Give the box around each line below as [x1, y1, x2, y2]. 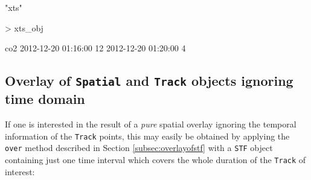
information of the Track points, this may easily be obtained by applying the [5, 129, 290, 142]
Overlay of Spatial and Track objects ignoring [5, 71, 293, 90]
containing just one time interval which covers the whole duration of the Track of [5, 153, 306, 166]
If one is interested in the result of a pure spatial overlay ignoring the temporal [5, 117, 297, 130]
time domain [5, 89, 85, 108]
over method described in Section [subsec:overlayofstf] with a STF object [5, 141, 273, 154]
